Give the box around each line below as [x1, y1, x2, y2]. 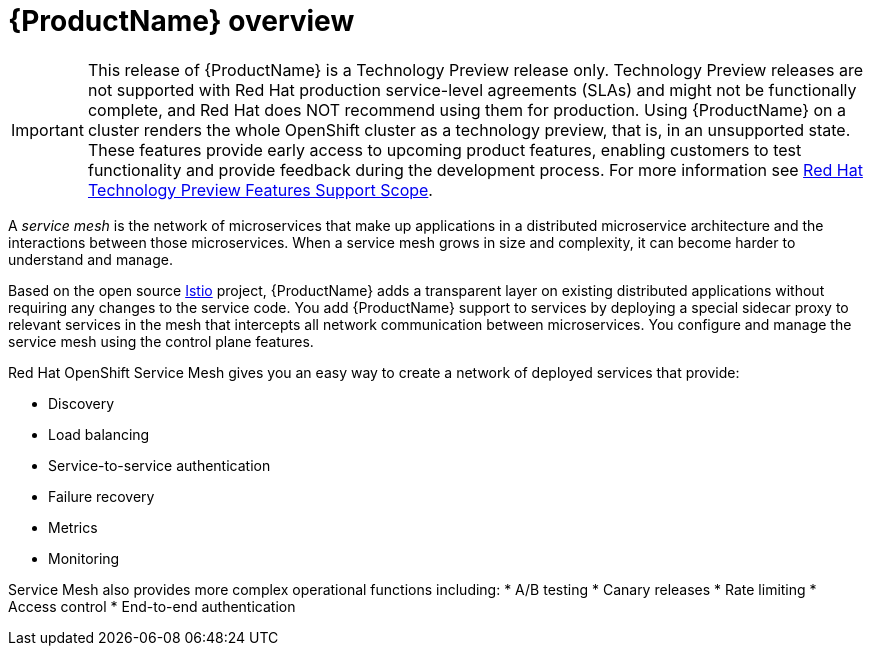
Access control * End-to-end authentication [8, 597, 296, 615]
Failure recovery [48, 487, 155, 505]
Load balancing [48, 425, 150, 443]
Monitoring [48, 549, 120, 567]
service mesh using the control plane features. [8, 332, 314, 350]
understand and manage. [8, 250, 173, 268]
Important [11, 119, 84, 140]
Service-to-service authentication [48, 456, 271, 474]
